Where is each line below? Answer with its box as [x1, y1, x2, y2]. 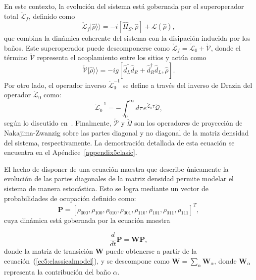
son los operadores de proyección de [134, 118, 243, 128]
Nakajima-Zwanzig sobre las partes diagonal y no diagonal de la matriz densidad [4, 127, 249, 138]
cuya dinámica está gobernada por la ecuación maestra [4, 214, 170, 225]
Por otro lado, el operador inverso [4, 79, 106, 90]
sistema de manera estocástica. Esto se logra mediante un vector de [4, 183, 208, 193]
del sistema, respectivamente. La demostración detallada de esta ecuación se [4, 137, 235, 147]
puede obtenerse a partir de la [105, 246, 197, 256]
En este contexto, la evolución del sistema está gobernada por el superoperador [4, 1, 244, 11]
